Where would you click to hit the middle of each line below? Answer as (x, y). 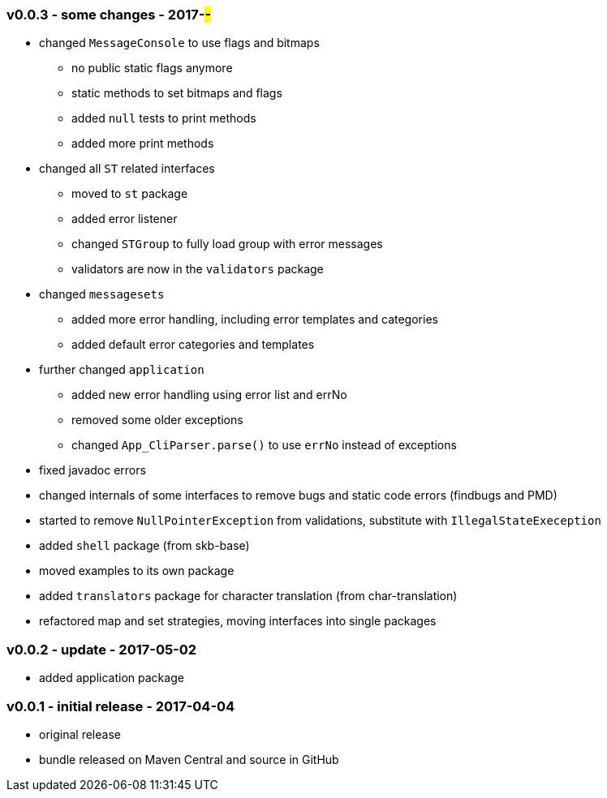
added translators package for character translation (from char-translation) (248, 596)
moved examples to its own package (137, 571)
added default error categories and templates (193, 345)
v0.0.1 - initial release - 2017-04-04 (121, 706)
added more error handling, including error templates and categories (255, 320)
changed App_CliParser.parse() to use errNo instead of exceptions (264, 445)
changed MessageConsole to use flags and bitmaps (179, 43)
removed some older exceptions (157, 420)
